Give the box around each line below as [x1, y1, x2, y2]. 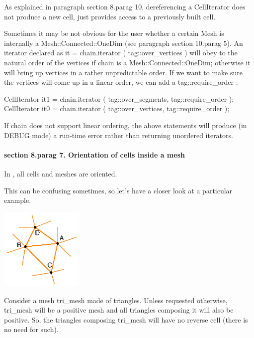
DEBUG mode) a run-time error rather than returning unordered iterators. [4, 130, 233, 140]
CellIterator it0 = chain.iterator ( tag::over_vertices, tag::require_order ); [4, 103, 230, 114]
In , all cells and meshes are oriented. [4, 168, 117, 178]
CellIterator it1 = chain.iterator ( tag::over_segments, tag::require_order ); [4, 93, 234, 104]
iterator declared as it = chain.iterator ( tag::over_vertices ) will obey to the [4, 47, 238, 58]
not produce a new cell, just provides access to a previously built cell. [4, 11, 216, 21]
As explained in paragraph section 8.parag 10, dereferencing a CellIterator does [4, 1, 246, 11]
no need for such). [4, 324, 59, 335]
